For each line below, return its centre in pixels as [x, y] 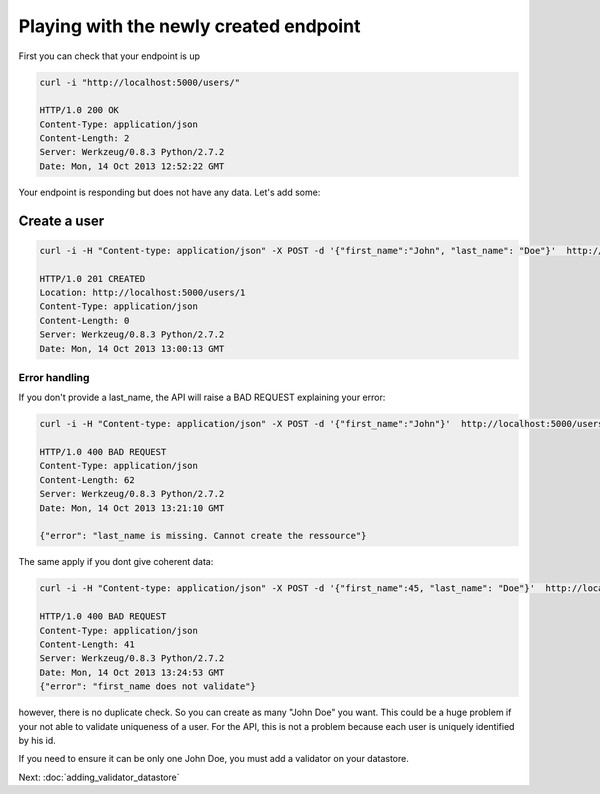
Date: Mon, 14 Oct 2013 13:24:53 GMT [132, 672]
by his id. [37, 740]
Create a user [61, 220]
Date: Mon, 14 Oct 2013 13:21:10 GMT [132, 508]
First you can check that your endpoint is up [109, 56]
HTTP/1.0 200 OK [79, 110]
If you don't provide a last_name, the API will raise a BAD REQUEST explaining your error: [202, 397]
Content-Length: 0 [84, 320]
